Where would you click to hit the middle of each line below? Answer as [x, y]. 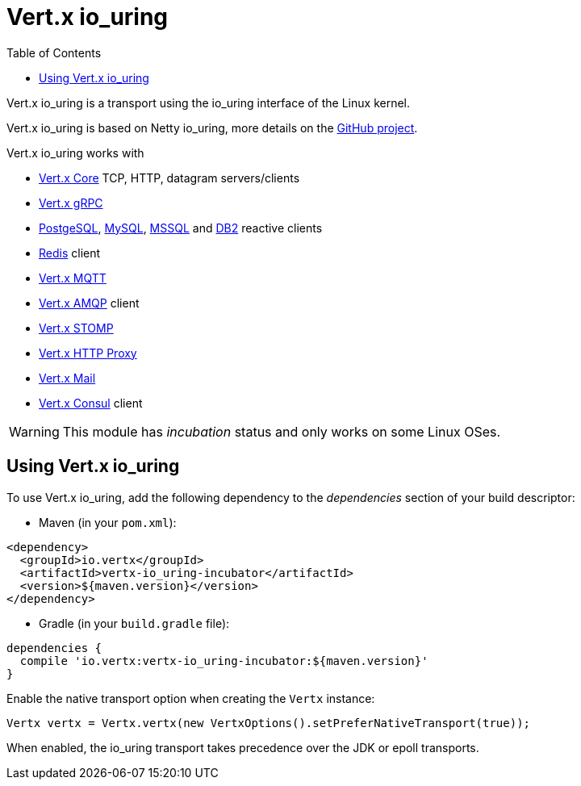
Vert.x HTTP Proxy [88, 353]
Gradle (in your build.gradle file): [134, 623]
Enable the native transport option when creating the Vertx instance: [191, 698]
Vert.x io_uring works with [75, 153]
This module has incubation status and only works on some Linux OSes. [282, 431]
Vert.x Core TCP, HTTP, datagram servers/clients [169, 178]
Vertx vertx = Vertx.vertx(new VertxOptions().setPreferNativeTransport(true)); [269, 723]
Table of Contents [54, 52]
